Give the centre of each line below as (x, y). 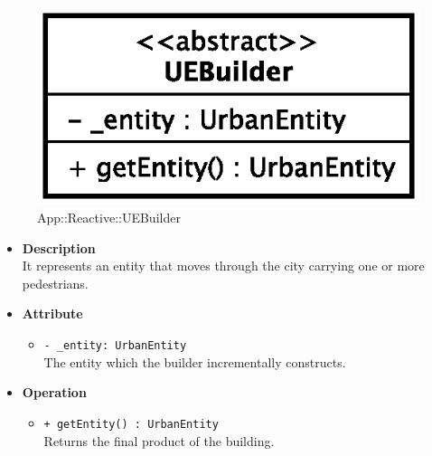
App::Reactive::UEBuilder (109, 218)
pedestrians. (55, 283)
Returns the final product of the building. (159, 440)
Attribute (52, 313)
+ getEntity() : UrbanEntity (131, 424)
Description (59, 247)
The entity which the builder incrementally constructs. (195, 361)
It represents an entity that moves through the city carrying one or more (223, 266)
